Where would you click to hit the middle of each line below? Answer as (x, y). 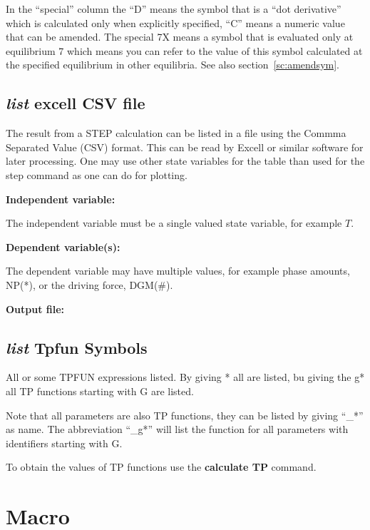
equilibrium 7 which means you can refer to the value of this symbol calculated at (184, 50)
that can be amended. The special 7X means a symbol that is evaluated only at (180, 37)
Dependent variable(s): (63, 246)
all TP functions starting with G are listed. (100, 391)
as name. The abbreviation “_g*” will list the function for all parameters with (177, 429)
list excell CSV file (76, 103)
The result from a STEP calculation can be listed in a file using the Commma (176, 133)
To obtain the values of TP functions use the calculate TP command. (161, 467)
